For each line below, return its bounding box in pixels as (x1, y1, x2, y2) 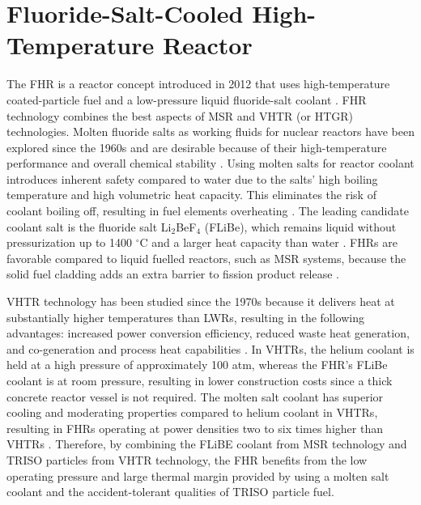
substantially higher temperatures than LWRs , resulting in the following (6, 308, 364, 325)
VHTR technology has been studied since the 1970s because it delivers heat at (6, 293, 395, 310)
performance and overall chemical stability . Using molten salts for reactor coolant (6, 155, 415, 172)
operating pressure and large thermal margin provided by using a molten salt (6, 467, 389, 484)
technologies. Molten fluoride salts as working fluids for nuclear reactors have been (6, 123, 415, 140)
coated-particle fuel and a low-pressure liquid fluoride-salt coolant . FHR (6, 91, 367, 108)
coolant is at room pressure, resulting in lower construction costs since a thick (6, 372, 393, 388)
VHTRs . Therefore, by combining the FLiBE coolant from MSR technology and (6, 435, 407, 452)
